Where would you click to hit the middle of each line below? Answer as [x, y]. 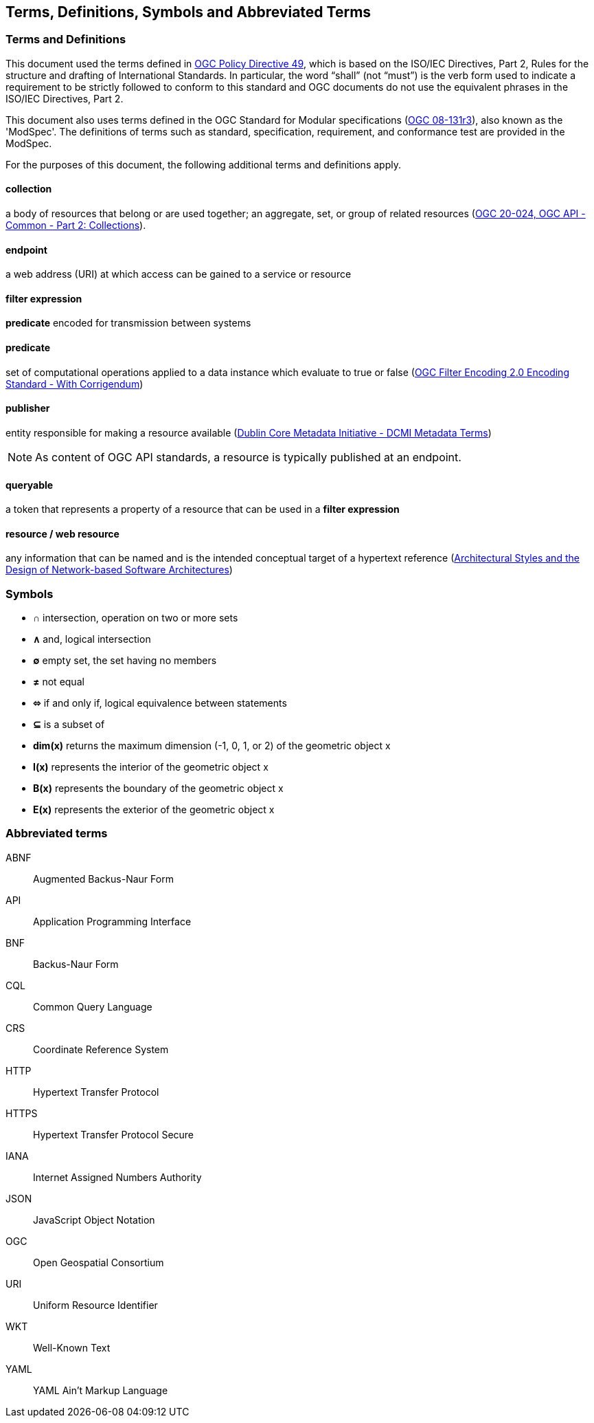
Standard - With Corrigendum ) [75, 384]
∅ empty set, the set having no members [125, 661]
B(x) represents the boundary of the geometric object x [158, 788]
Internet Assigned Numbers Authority [117, 1177]
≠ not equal [59, 682]
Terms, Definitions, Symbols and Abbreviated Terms [189, 12]
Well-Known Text [72, 1347]
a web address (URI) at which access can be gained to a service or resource [179, 274]
